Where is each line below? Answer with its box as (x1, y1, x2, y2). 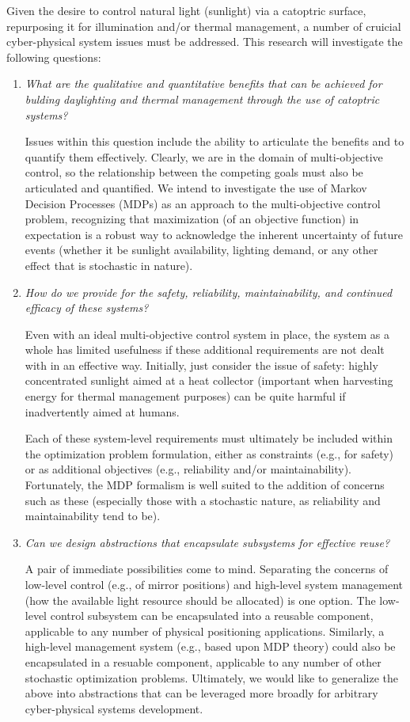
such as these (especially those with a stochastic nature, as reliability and (25, 492, 381, 508)
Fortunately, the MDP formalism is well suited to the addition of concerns (25, 477, 385, 493)
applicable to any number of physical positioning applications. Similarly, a (25, 622, 385, 639)
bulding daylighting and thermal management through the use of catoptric (25, 90, 380, 107)
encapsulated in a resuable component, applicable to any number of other (25, 653, 382, 670)
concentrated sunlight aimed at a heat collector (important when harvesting (25, 372, 393, 389)
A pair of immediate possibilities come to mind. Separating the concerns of (25, 560, 389, 577)
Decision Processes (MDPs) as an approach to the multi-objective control (25, 195, 381, 211)
